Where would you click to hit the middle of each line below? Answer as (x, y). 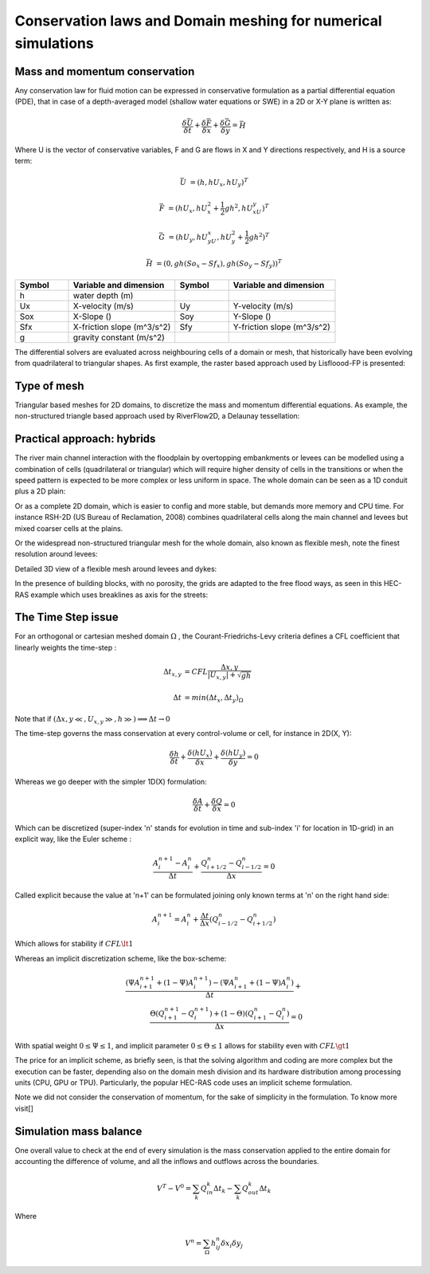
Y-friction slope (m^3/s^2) (281, 327)
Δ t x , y (173, 672)
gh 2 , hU (239, 207)
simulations (55, 43)
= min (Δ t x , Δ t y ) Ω (214, 699)
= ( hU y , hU (188, 238)
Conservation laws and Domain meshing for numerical (198, 21)
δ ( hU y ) (233, 754)
